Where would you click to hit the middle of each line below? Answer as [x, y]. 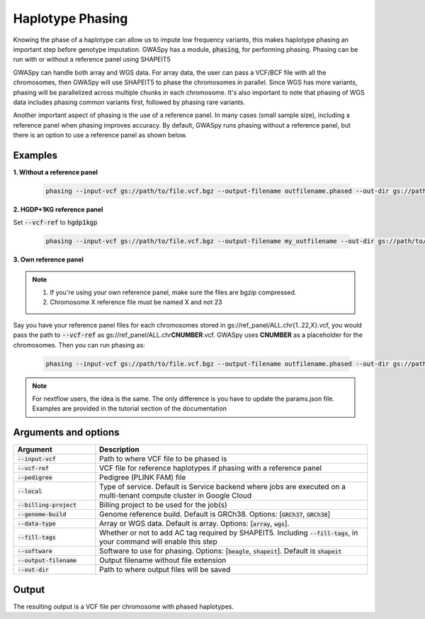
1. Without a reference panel [56, 172]
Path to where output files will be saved [165, 569]
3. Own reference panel [49, 260]
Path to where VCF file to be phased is [163, 459]
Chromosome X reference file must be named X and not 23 [136, 302]
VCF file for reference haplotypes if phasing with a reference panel [211, 468]
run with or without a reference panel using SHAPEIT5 [92, 60]
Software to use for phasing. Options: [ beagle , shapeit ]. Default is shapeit [221, 551]
